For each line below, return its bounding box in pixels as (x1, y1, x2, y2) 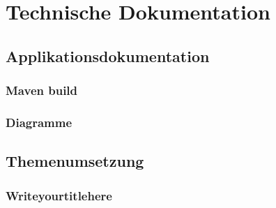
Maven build (6, 82, 78, 99)
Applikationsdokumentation (6, 45, 210, 66)
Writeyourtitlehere (6, 186, 112, 204)
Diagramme (6, 113, 72, 131)
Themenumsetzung (6, 150, 144, 172)
